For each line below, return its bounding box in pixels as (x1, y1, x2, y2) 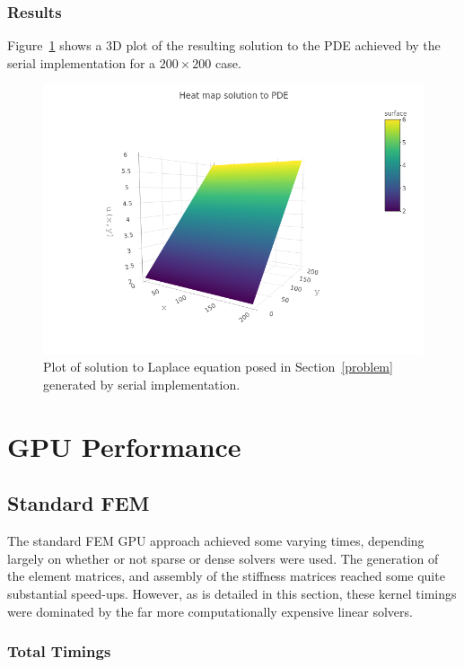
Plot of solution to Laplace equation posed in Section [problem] (43, 357, 393, 376)
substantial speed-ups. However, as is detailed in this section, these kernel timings (7, 584, 457, 602)
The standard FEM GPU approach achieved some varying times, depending (7, 531, 425, 550)
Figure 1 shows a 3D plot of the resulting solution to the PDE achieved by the (7, 36, 441, 55)
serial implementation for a (7, 53, 156, 72)
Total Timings (7, 640, 111, 663)
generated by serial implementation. (43, 374, 241, 393)
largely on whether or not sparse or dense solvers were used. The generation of (7, 549, 439, 567)
